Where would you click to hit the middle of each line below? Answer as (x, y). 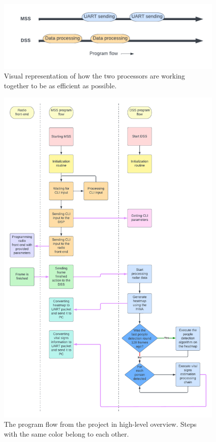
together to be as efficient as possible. (60, 86)
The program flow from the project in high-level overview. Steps (100, 424)
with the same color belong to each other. (67, 433)
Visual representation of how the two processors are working (94, 76)
